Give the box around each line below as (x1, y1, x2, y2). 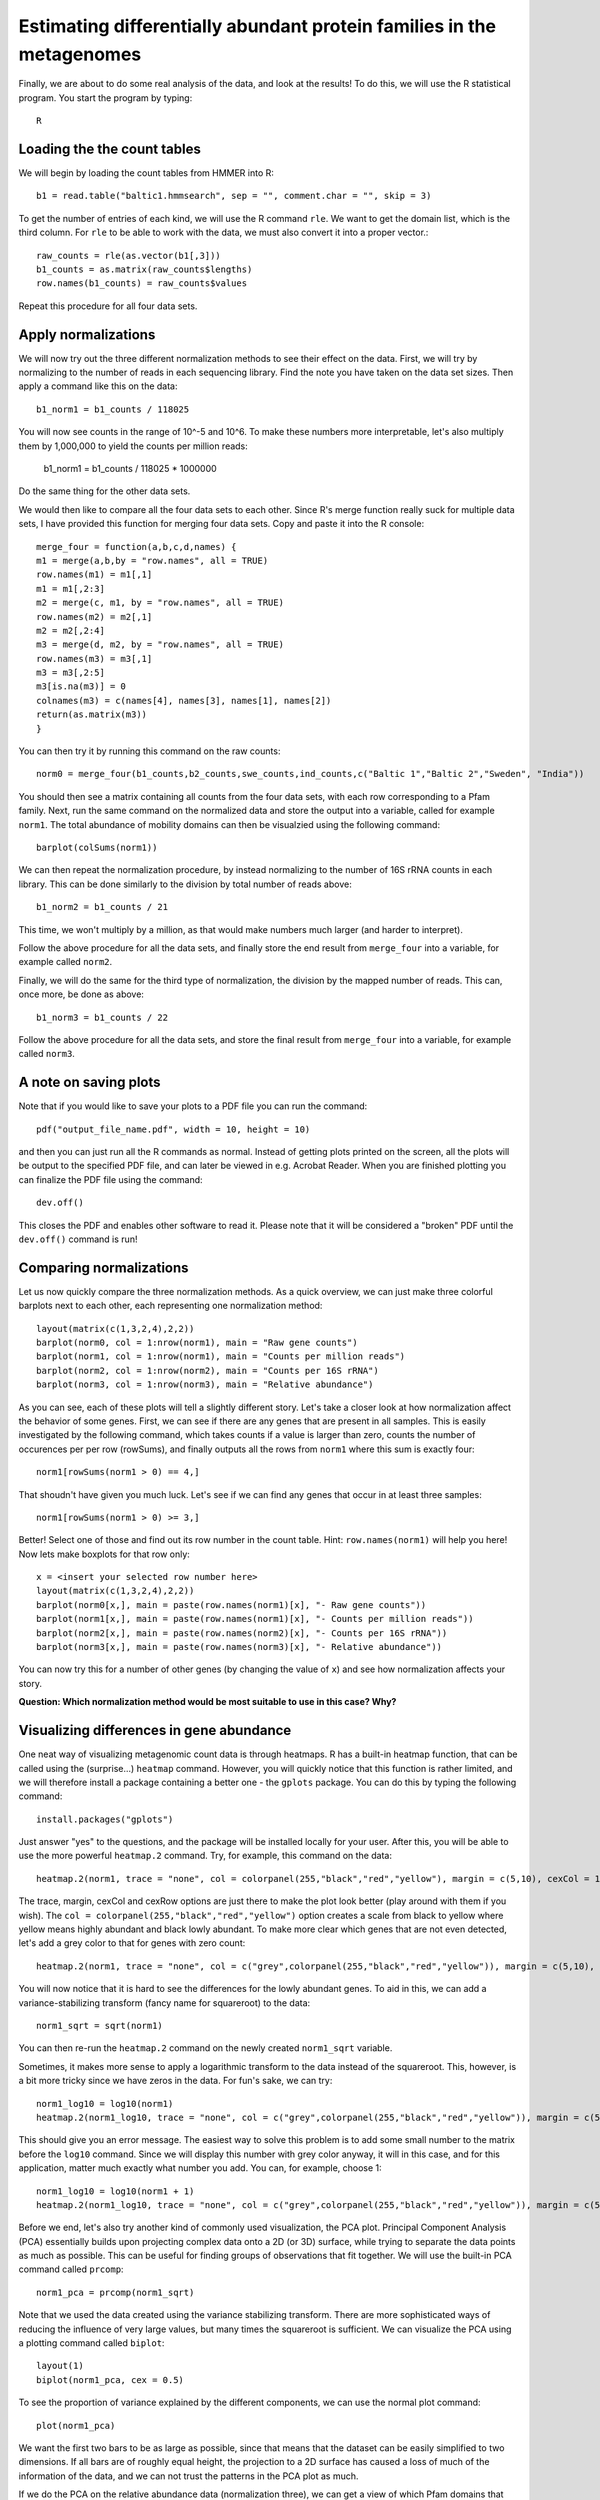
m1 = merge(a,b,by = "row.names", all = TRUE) (36, 555, 269, 566)
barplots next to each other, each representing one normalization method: (18, 1300, 323, 1312)
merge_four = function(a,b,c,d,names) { (36, 541, 237, 552)
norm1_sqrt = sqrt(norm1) (36, 2020, 164, 2031)
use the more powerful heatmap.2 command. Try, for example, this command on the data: (18, 1850, 393, 1862)
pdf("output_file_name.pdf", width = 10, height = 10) (36, 1123, 311, 1135)
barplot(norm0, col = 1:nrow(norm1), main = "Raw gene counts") (36, 1337, 359, 1349)
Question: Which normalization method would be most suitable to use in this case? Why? (18, 1696, 397, 1708)
